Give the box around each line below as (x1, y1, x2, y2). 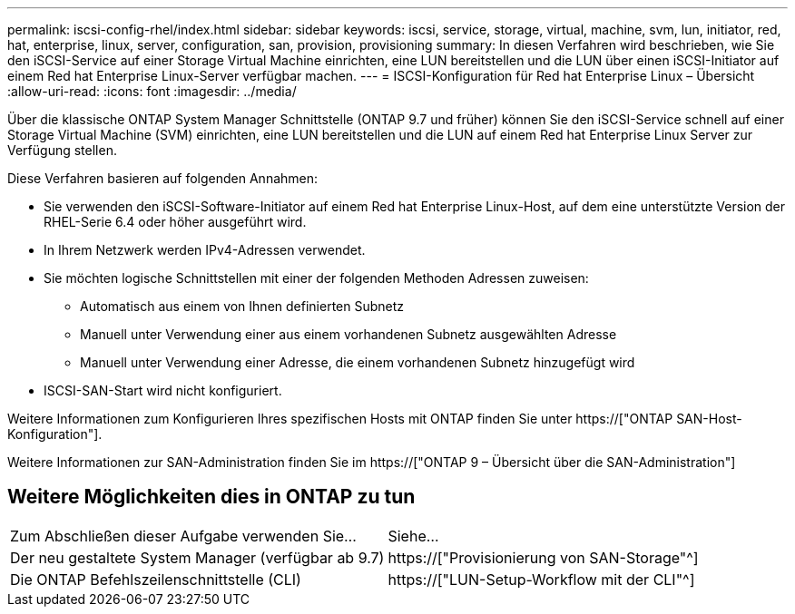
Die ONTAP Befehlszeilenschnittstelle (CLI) (10, 570, 301, 589)
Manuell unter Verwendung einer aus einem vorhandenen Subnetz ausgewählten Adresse (80, 326, 617, 342)
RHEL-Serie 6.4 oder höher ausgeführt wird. (44, 214, 307, 229)
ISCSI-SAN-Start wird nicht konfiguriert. (44, 383, 282, 398)
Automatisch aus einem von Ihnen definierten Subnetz (80, 298, 405, 314)
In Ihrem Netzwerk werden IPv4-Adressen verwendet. (44, 242, 366, 258)
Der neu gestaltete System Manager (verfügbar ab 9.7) (10, 548, 385, 567)
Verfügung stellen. (7, 142, 117, 158)
